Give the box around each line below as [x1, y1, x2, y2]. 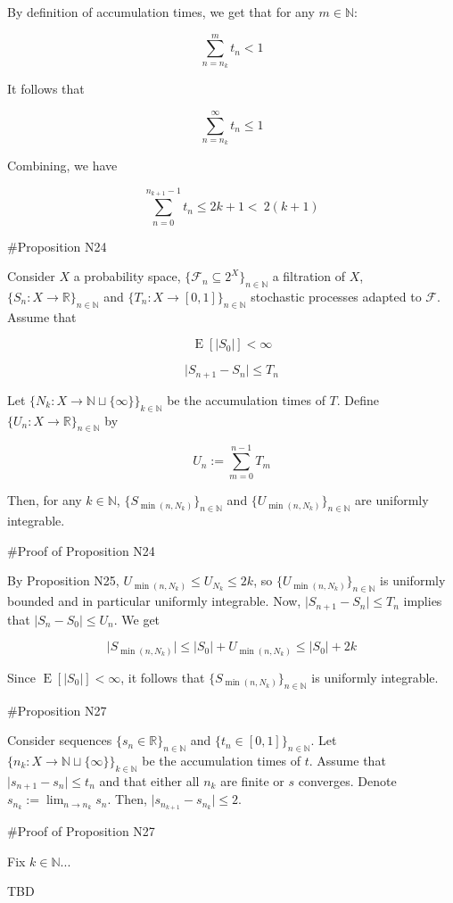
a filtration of [272, 267, 346, 286]
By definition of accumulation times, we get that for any [7, 3, 315, 21]
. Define [336, 390, 380, 409]
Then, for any [7, 491, 82, 509]
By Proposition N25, [7, 571, 119, 590]
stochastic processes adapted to [251, 286, 422, 305]
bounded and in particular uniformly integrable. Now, [7, 592, 301, 610]
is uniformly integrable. [311, 667, 439, 686]
